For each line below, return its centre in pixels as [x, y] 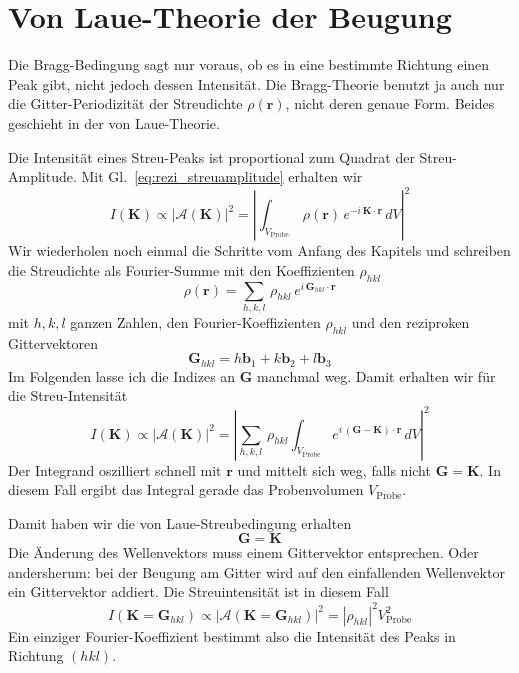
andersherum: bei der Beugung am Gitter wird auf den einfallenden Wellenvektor [256, 571]
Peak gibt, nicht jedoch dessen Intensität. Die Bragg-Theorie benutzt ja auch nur [256, 83]
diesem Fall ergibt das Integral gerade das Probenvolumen [186, 489]
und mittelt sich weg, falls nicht [334, 469]
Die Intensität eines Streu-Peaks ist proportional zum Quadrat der [211, 156]
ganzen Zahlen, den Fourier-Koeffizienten [195, 321]
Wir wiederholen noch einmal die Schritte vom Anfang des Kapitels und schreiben [259, 250]
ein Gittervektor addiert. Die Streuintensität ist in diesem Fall [198, 591]
